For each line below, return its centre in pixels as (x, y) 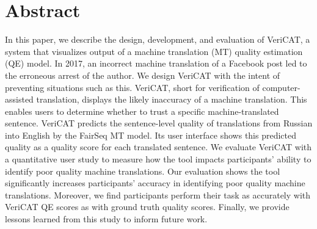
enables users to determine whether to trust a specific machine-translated (142, 111)
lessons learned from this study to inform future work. (106, 219)
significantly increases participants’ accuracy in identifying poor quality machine (155, 183)
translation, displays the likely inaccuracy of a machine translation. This (172, 99)
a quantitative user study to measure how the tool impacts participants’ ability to (158, 159)
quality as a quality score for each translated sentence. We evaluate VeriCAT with (158, 147)
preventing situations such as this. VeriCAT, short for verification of (132, 87)
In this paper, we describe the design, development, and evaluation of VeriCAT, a (158, 39)
